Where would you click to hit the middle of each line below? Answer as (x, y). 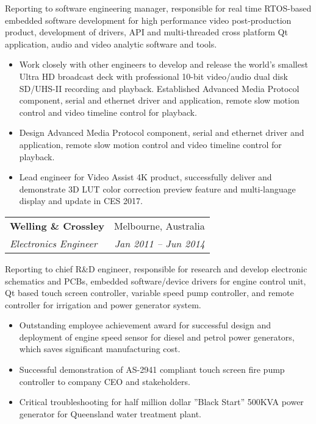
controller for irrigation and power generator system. (103, 304)
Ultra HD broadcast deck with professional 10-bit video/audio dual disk (153, 76)
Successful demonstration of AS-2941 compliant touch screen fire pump (152, 369)
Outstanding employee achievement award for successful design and (145, 325)
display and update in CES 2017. (81, 201)
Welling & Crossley (57, 225)
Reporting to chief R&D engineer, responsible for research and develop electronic (156, 268)
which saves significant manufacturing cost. (100, 349)
